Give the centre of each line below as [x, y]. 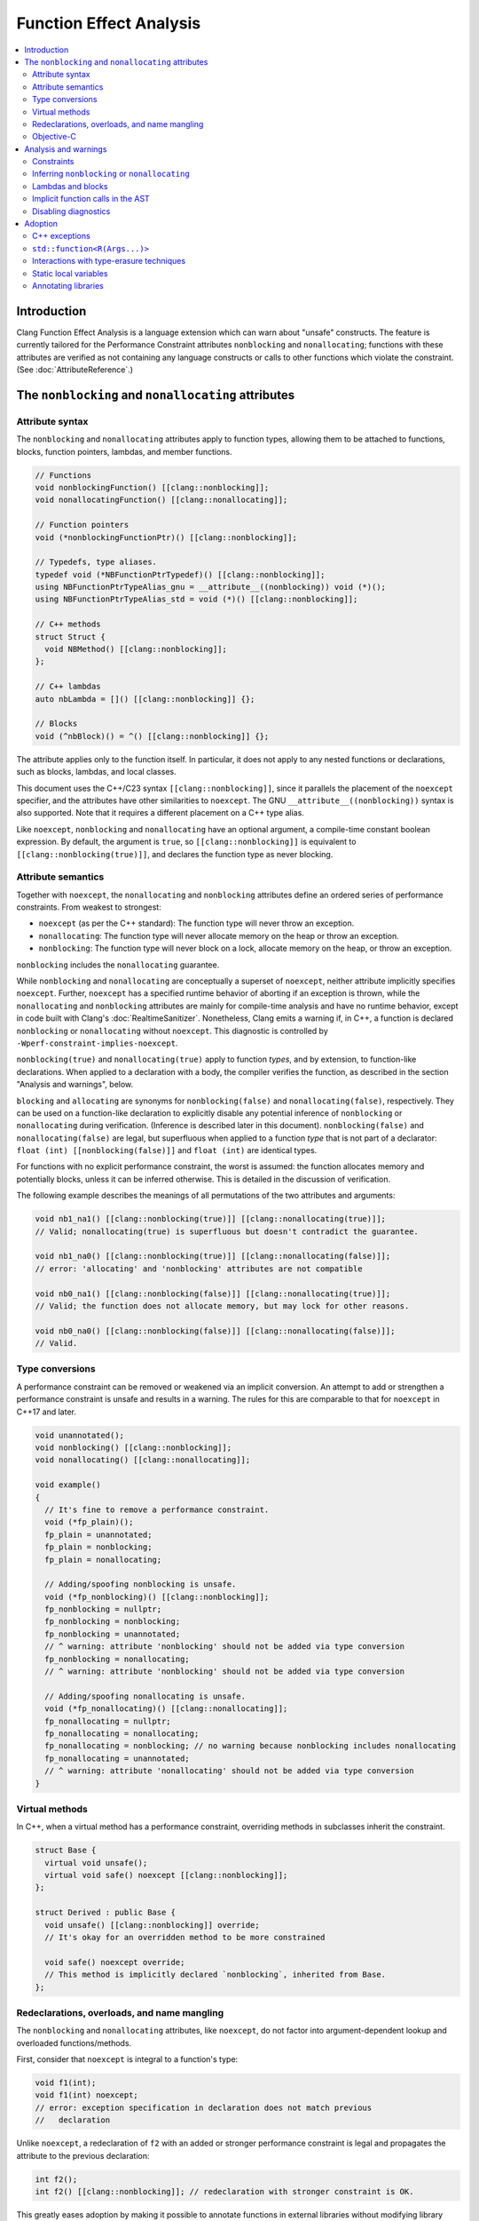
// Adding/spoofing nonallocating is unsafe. [145, 1696]
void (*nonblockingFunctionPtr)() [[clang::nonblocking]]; [166, 537]
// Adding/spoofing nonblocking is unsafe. [141, 1584]
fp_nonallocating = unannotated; [117, 1758]
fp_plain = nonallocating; [103, 1560]
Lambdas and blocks [70, 186]
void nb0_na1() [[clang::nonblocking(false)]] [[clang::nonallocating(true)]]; [213, 1294]
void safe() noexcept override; [115, 1962]
